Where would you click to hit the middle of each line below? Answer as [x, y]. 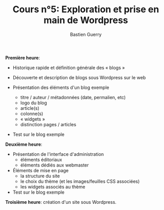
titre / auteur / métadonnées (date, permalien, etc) [73, 97]
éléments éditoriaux [41, 159]
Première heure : [23, 58]
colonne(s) [32, 113]
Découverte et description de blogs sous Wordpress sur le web [79, 77]
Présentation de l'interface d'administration [58, 154]
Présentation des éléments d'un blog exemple [61, 87]
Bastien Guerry [86, 34]
